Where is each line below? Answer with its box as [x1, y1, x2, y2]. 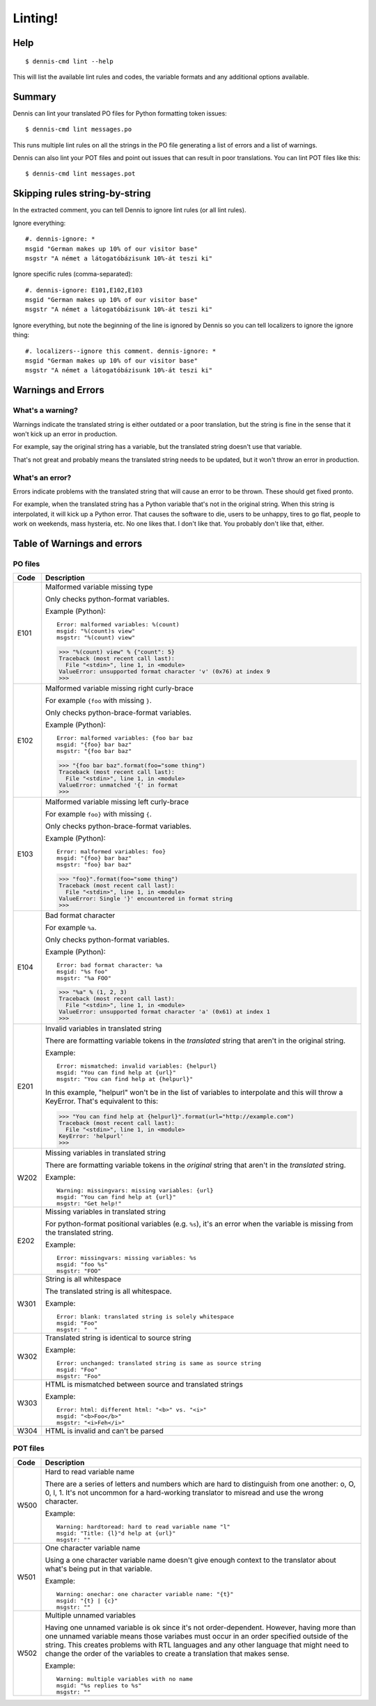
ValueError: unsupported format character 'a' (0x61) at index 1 [58, 1008, 271, 1016]
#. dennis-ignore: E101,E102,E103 [25, 286, 143, 294]
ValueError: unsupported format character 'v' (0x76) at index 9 [58, 668, 271, 675]
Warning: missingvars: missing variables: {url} [56, 1187, 214, 1194]
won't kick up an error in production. [13, 429, 118, 438]
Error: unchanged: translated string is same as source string [56, 1359, 261, 1367]
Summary [13, 90, 56, 102]
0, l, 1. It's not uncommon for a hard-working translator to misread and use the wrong [45, 1487, 324, 1497]
